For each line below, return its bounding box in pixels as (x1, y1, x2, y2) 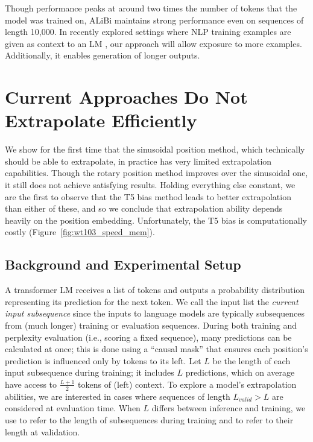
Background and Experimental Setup (5, 255, 241, 274)
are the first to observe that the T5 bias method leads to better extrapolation (5, 190, 291, 203)
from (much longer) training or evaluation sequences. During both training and (5, 319, 297, 332)
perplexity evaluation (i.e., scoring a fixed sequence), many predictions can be (5, 330, 292, 343)
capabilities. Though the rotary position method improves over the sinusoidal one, (5, 166, 308, 179)
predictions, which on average (185, 366, 295, 379)
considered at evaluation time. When (5, 402, 141, 414)
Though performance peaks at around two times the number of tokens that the (5, 2, 297, 14)
